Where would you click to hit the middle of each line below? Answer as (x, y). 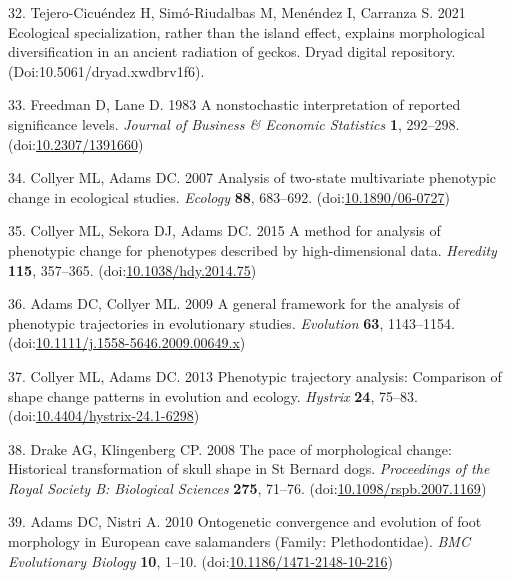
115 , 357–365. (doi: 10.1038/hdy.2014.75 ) (132, 269)
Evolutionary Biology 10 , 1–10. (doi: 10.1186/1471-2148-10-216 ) (200, 560)
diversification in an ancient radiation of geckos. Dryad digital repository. (232, 51)
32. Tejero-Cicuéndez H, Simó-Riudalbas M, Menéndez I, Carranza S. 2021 (237, 12)
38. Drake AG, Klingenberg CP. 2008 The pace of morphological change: (230, 448)
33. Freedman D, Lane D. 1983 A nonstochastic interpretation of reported (234, 104)
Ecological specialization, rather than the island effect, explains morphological (246, 31)
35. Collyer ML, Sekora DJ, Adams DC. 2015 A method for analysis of (224, 230)
